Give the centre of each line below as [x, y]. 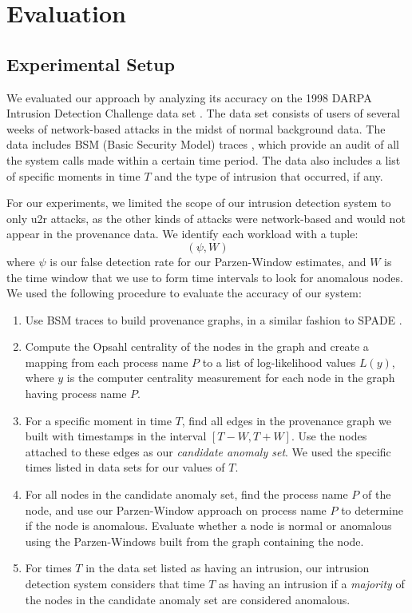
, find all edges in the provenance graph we [286, 420]
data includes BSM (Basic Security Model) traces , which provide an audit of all [203, 144]
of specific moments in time [73, 175]
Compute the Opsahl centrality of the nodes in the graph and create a [197, 346]
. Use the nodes [329, 436]
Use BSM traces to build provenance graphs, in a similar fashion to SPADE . [214, 319]
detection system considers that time [115, 584]
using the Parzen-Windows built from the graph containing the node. [194, 541]
